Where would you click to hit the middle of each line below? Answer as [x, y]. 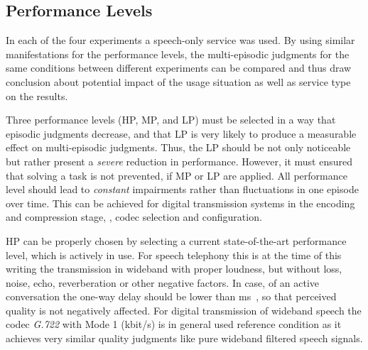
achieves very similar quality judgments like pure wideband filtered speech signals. [184, 338]
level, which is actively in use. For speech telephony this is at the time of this [174, 255]
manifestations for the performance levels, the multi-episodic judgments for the [178, 54]
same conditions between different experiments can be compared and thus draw [179, 68]
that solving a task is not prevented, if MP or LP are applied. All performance [177, 175]
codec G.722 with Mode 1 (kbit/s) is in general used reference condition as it [174, 324]
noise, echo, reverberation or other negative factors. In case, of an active [163, 282]
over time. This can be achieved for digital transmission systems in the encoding [180, 203]
